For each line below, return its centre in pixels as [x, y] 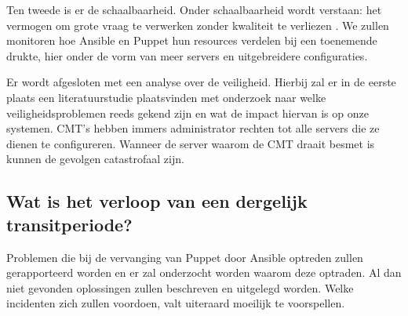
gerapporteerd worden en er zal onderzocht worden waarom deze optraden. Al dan [204, 272]
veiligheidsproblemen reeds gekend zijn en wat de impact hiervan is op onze [188, 113]
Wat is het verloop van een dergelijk [157, 201]
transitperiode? [69, 224]
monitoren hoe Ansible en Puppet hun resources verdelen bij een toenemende [192, 40]
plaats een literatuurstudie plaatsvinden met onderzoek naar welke [166, 97]
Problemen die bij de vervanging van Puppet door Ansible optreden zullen [185, 257]
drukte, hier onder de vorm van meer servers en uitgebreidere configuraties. [187, 55]
